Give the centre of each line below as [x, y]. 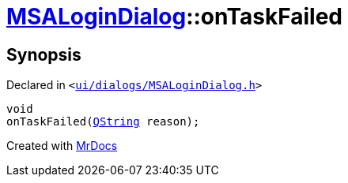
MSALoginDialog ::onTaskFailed [175, 17]
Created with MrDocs [62, 146]
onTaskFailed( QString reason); [103, 122]
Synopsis [44, 54]
